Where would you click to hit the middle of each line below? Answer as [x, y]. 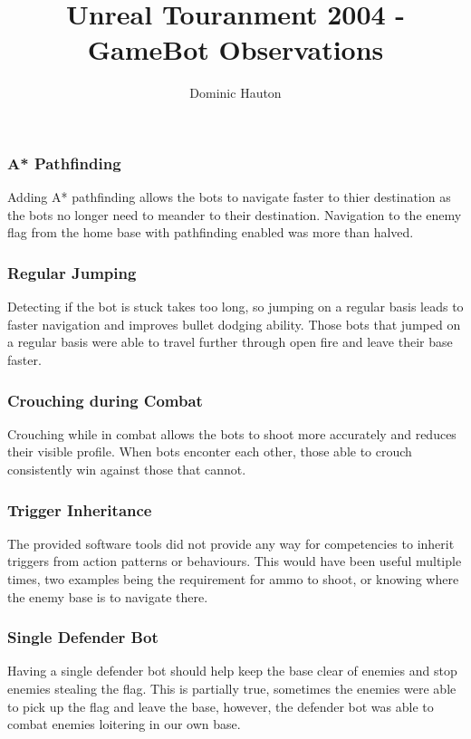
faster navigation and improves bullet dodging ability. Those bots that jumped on [234, 324]
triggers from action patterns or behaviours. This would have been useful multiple [235, 561]
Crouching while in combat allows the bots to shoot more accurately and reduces [232, 433]
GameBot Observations [235, 49]
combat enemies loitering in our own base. [124, 724]
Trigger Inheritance [80, 509]
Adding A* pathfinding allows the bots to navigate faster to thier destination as [229, 197]
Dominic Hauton [235, 93]
